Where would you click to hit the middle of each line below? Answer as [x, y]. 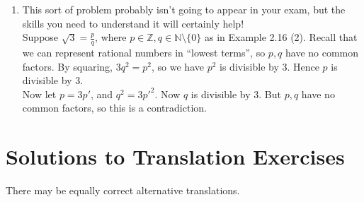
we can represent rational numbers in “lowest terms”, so [144, 53]
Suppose [40, 37]
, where [111, 37]
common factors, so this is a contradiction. [114, 108]
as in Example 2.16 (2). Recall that [281, 37]
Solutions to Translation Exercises [175, 156]
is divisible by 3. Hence [269, 66]
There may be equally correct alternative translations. [123, 190]
